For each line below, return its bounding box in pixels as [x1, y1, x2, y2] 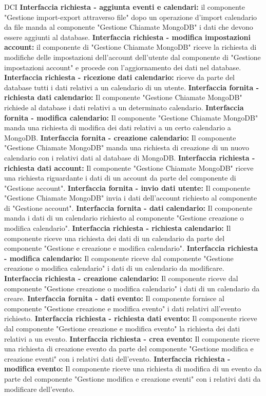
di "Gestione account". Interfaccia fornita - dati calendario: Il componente [4, 202, 253, 213]
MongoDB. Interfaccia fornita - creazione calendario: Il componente [4, 132, 236, 143]
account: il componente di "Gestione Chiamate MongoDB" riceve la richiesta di [4, 42, 257, 52]
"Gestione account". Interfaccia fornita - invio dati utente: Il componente [4, 182, 251, 193]
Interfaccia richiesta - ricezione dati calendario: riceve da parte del [4, 72, 235, 83]
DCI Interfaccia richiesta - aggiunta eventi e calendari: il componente [4, 2, 245, 12]
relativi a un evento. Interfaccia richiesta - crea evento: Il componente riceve [4, 333, 260, 344]
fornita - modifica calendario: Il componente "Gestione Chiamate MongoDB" [4, 112, 258, 123]
